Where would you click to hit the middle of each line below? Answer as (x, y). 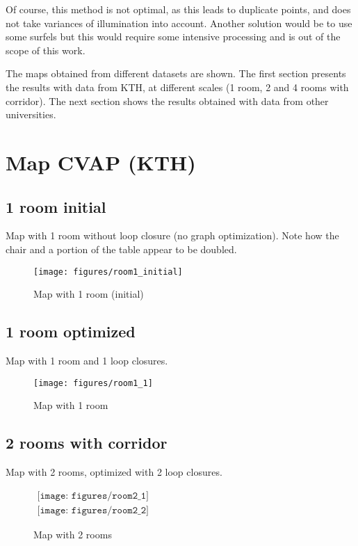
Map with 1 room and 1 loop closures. (87, 360)
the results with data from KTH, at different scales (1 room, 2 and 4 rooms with (177, 87)
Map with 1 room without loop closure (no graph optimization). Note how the (172, 235)
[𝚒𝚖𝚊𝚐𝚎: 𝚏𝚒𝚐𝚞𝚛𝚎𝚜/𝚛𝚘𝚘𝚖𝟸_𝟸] (93, 510)
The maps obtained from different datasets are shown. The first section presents (176, 73)
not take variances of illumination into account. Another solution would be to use (179, 23)
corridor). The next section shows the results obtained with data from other (167, 101)
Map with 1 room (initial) (89, 294)
